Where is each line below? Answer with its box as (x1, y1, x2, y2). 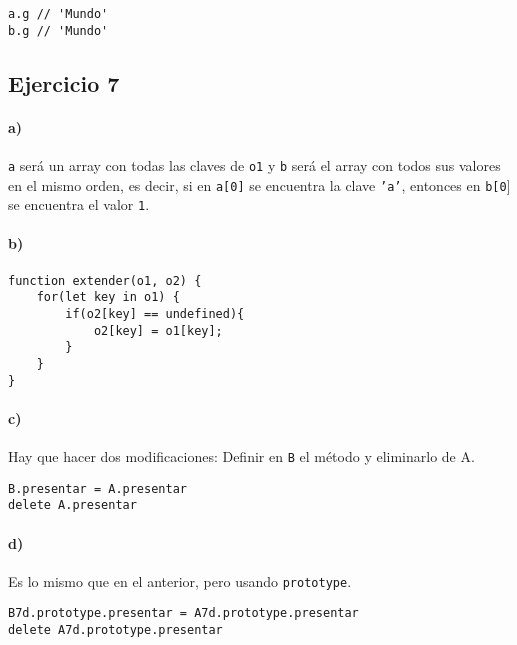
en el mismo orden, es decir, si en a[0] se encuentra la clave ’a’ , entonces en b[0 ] (8, 174, 511, 195)
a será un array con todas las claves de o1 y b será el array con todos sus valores (8, 154, 501, 175)
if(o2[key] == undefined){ (65, 306, 245, 321)
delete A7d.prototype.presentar (8, 623, 223, 638)
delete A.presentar (8, 498, 137, 513)
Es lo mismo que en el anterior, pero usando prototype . (8, 570, 352, 591)
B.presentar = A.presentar (8, 481, 187, 496)
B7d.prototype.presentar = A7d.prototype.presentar (8, 606, 359, 621)
